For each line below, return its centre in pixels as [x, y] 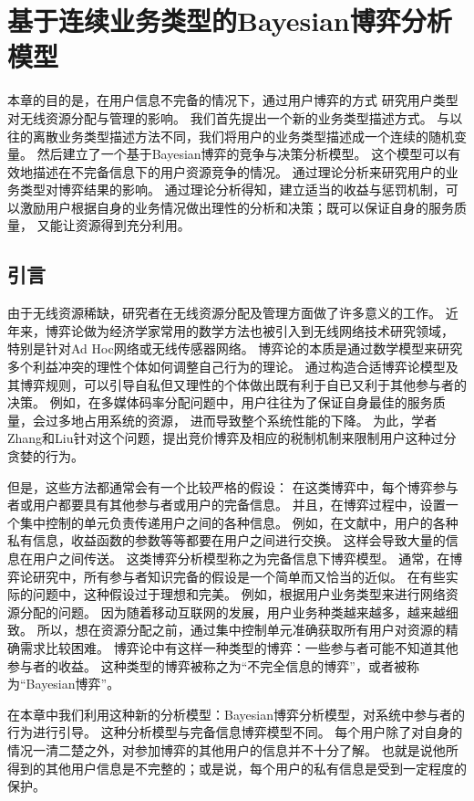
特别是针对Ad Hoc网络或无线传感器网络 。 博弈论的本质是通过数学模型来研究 [235, 348]
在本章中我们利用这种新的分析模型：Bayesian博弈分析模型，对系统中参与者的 [236, 714]
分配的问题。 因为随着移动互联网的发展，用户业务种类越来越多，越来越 [232, 611]
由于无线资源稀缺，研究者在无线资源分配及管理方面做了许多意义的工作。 [224, 313]
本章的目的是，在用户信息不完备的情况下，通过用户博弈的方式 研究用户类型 [233, 100]
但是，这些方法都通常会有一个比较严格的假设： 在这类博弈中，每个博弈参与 [233, 486]
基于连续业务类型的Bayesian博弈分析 [230, 21]
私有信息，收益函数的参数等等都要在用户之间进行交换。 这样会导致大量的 [227, 540]
